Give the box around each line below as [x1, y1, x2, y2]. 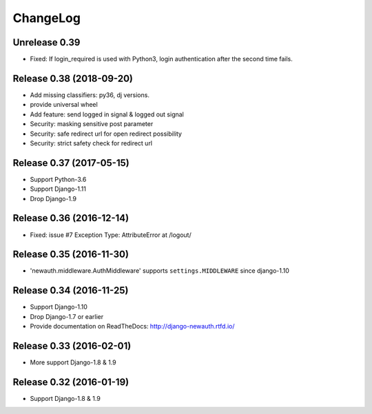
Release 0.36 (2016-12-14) [12, 212, 130, 224]
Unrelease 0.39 [12, 37, 81, 48]
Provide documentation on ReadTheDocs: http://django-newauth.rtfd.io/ [30, 322, 235, 331]
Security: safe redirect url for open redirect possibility [30, 130, 183, 138]
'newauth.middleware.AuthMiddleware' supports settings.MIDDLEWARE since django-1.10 [30, 267, 289, 275]
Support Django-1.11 [30, 185, 86, 193]
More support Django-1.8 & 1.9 [30, 358, 116, 366]
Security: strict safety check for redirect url [30, 138, 153, 147]
